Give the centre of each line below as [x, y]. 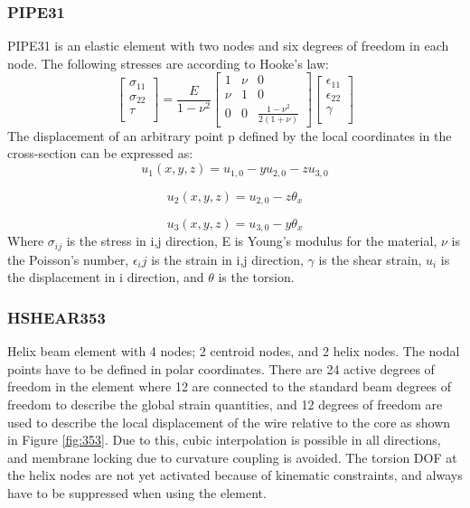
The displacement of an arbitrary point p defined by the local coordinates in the [230, 135]
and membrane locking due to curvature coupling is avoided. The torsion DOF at [232, 457]
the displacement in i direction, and [106, 277]
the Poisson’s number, [68, 259]
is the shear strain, [370, 259]
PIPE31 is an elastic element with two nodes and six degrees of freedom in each [228, 46]
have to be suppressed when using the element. [137, 493]
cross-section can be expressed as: [100, 153]
